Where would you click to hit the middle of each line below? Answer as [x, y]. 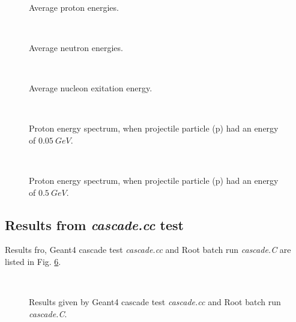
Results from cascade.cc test [94, 224]
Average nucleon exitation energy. [91, 87]
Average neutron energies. [76, 47]
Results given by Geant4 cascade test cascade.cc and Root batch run [155, 302]
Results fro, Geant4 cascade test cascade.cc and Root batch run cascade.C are [148, 250]
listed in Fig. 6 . [33, 261]
